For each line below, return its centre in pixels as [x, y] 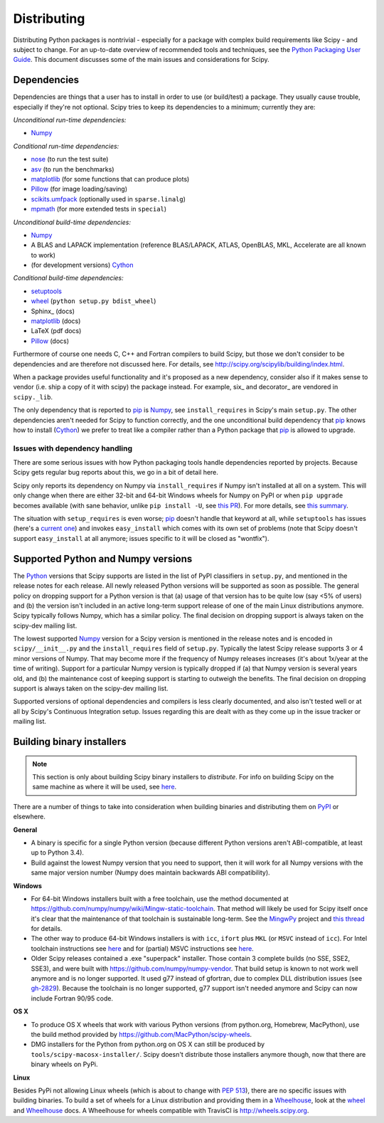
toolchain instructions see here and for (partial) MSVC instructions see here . [142, 948]
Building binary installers [70, 742]
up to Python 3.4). [58, 853]
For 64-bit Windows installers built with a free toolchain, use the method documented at [160, 898]
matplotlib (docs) [56, 321]
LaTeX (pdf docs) [56, 331]
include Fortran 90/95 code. [72, 998]
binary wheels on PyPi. [65, 1065]
